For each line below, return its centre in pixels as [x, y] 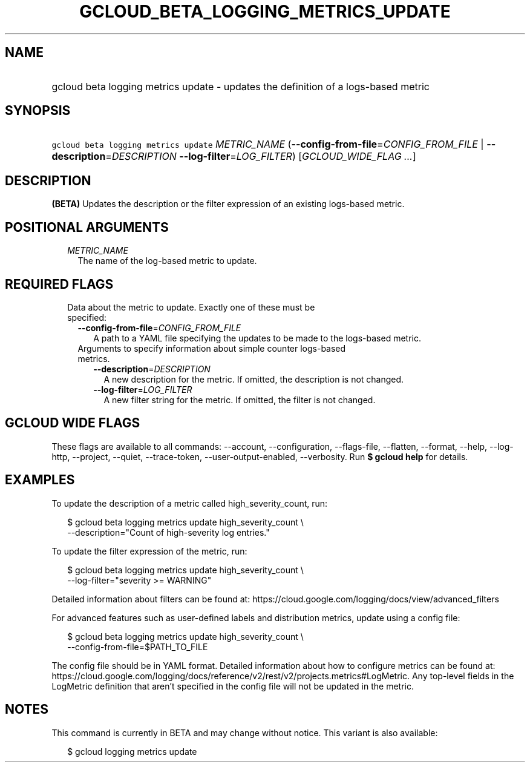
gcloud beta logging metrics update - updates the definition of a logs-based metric [240, 86]
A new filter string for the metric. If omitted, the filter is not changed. [240, 400]
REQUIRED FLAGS [59, 284]
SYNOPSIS [38, 111]
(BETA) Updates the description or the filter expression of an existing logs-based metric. [228, 204]
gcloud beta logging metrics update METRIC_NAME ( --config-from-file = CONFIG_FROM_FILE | [268, 144]
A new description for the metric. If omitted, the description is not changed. [254, 379]
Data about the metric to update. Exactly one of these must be [191, 307]
